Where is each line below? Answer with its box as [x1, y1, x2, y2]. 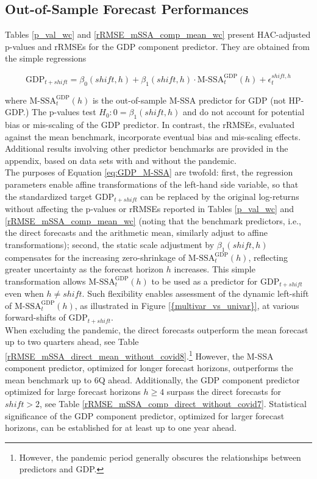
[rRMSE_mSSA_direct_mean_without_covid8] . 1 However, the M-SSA [5, 348, 274, 362]
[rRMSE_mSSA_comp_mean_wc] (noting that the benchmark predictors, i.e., [5, 214, 301, 227]
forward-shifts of [5, 311, 66, 324]
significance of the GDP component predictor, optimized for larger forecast [5, 409, 285, 422]
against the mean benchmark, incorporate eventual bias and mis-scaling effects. [5, 130, 301, 143]
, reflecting [248, 250, 288, 263]
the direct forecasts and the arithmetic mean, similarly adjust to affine [5, 226, 268, 239]
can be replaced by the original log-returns [140, 190, 299, 202]
